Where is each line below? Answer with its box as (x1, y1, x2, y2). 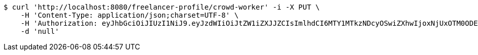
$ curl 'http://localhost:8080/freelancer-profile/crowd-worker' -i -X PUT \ (4, 3, 320, 11)
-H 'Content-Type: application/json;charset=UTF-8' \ (20, 11, 239, 19)
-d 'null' (20, 27, 59, 35)
